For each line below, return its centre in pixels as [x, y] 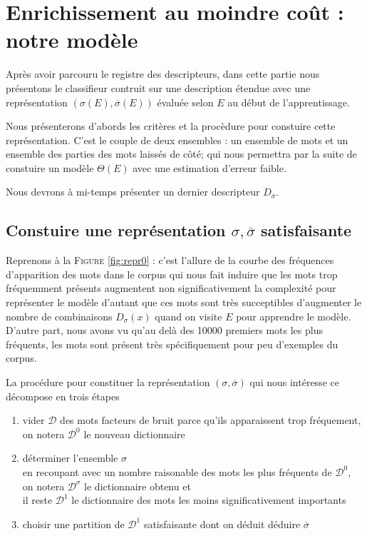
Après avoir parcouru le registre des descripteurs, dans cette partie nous [163, 74]
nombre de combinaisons [59, 316]
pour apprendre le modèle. [294, 316]
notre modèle [72, 40]
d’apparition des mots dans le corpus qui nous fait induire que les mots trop [172, 274]
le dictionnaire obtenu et [138, 486]
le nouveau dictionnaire [134, 434]
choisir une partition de [73, 524]
